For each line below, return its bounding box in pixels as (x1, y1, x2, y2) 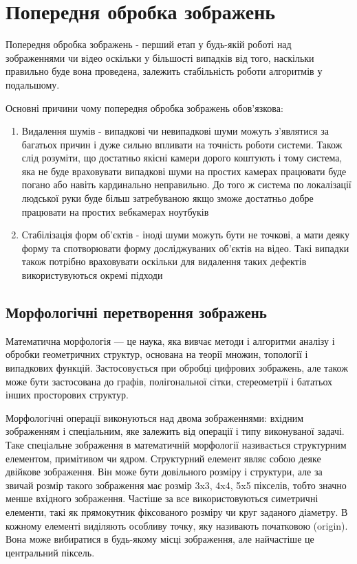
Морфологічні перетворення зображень (6, 302, 267, 323)
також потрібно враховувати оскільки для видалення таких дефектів (21, 254, 307, 269)
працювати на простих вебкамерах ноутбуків (21, 204, 209, 218)
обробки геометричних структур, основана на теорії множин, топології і (6, 347, 308, 361)
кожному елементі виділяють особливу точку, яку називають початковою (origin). (6, 518, 348, 532)
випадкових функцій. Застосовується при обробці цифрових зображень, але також (6, 361, 348, 375)
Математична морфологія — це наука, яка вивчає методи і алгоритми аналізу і (6, 333, 335, 348)
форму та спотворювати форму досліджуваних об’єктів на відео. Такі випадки (21, 240, 349, 255)
